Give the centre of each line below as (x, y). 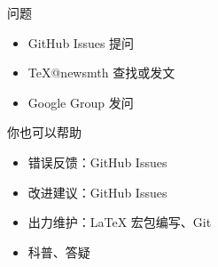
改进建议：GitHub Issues (97, 192)
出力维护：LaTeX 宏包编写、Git (120, 222)
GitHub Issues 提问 (81, 42)
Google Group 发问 (81, 102)
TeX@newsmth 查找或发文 (101, 73)
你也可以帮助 (44, 132)
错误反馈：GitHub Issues (97, 162)
